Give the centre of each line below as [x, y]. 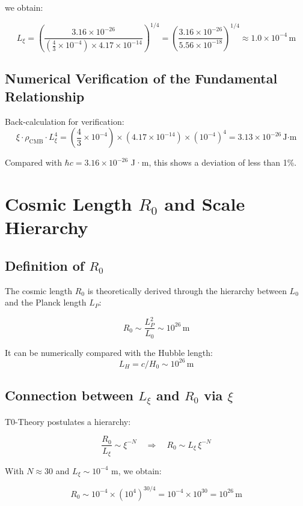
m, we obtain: [136, 470]
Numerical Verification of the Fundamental [141, 78]
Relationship [45, 96]
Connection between [69, 395]
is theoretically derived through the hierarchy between [187, 290]
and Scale [205, 203]
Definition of [45, 265]
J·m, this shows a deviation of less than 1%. [214, 162]
